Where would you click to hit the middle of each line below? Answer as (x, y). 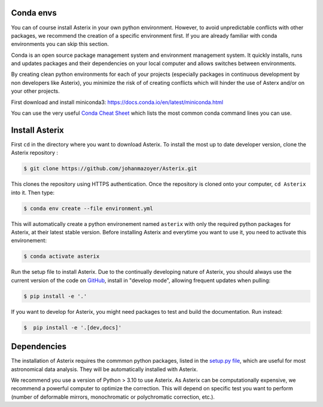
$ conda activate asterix (62, 256)
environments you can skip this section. (60, 44)
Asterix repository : (35, 153)
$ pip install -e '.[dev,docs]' (73, 328)
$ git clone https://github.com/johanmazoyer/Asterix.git (110, 169)
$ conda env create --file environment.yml (89, 208)
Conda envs (34, 13)
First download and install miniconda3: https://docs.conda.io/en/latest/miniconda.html (117, 102)
